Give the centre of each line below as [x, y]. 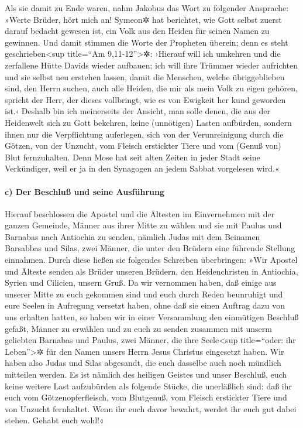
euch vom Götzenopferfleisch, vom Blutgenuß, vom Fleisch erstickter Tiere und [146, 397]
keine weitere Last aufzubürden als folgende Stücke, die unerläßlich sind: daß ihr [148, 386]
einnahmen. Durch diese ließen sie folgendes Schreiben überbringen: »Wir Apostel [151, 260]
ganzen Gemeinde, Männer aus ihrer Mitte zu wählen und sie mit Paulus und [143, 225]
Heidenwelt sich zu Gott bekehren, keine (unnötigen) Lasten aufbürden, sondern [148, 122]
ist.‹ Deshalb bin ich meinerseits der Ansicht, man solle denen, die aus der [137, 111]
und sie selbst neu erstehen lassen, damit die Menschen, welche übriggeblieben [145, 76]
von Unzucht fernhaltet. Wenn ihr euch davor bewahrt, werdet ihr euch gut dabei [151, 408]
